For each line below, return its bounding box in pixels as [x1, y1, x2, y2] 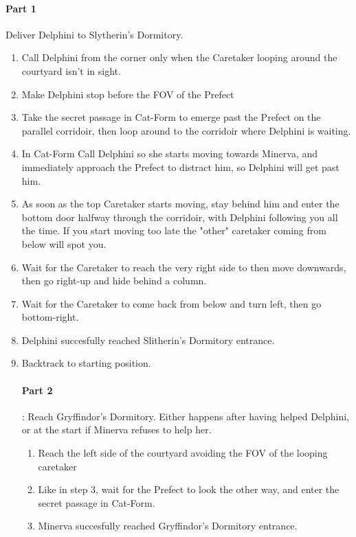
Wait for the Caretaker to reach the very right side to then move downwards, [21, 260, 346, 274]
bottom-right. [21, 310, 79, 324]
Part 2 [21, 382, 53, 397]
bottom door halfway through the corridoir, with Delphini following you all [21, 209, 338, 224]
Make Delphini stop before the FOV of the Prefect [21, 87, 234, 101]
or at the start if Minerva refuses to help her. [21, 422, 212, 437]
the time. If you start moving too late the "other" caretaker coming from [21, 223, 326, 238]
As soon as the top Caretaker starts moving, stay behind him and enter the [21, 196, 340, 211]
